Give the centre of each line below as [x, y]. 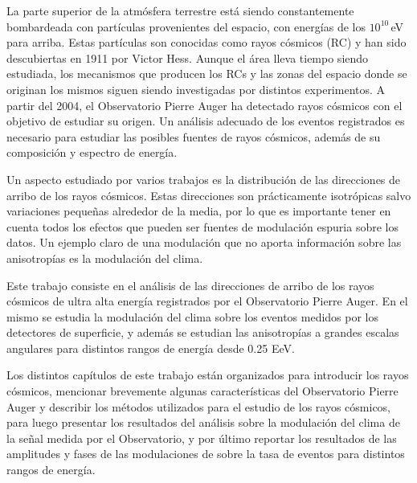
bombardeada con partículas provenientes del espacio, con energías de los [186, 26]
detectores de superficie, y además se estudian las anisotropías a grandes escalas [203, 332]
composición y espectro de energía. [92, 152]
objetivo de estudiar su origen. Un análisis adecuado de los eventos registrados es [206, 121]
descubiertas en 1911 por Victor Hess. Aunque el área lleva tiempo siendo [188, 57]
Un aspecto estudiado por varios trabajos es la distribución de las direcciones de [204, 179]
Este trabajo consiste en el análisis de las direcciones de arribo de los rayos [190, 285]
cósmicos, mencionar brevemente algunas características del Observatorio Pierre [202, 391]
